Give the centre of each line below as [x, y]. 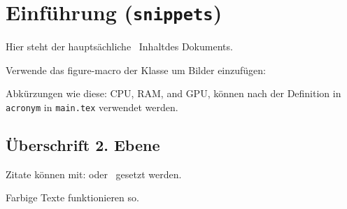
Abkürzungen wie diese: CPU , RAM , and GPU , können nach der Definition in [173, 93]
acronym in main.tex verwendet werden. [92, 107]
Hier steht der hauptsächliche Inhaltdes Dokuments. [119, 46]
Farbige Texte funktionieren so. [72, 197]
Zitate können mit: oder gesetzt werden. [94, 174]
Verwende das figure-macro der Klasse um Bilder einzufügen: [136, 70]
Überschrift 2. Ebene [83, 145]
